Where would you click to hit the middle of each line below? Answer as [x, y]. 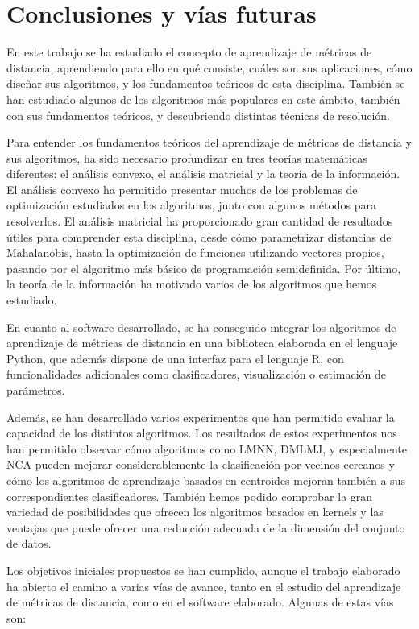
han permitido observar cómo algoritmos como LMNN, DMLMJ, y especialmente [207, 448]
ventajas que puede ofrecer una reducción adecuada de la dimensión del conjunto [206, 527]
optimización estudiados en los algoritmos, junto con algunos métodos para [192, 205]
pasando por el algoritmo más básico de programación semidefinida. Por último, [204, 268]
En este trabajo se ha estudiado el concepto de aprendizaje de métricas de [189, 52]
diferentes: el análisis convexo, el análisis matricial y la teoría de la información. [203, 174]
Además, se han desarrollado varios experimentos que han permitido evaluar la [201, 417]
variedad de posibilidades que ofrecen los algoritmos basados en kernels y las [195, 512]
